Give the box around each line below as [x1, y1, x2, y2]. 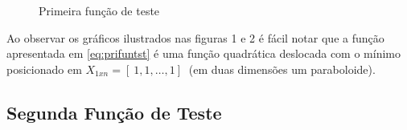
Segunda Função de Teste [6, 100, 222, 124]
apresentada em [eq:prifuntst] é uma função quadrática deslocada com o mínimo [6, 45, 401, 62]
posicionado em [6, 60, 82, 77]
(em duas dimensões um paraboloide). [188, 60, 376, 77]
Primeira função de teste [39, 2, 160, 18]
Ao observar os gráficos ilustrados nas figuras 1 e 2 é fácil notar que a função [6, 29, 384, 46]
